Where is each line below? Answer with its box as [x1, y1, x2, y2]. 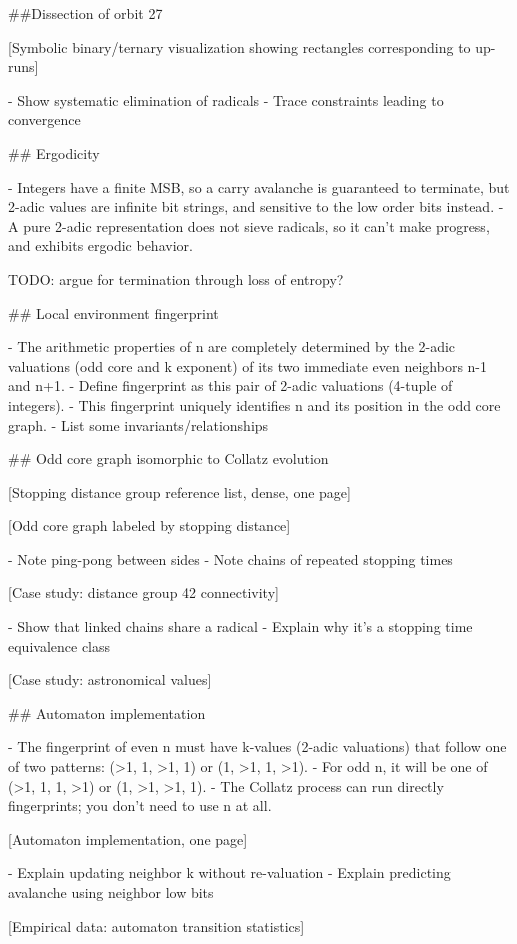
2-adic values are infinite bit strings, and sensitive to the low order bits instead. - [8, 196, 504, 217]
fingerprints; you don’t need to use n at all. [8, 795, 272, 816]
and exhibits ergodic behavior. [8, 235, 193, 256]
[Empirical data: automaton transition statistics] [8, 915, 305, 936]
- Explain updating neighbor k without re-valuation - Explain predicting [8, 862, 451, 883]
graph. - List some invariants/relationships [8, 414, 269, 435]
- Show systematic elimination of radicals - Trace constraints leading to [8, 89, 444, 110]
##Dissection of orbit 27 [8, 3, 163, 23]
